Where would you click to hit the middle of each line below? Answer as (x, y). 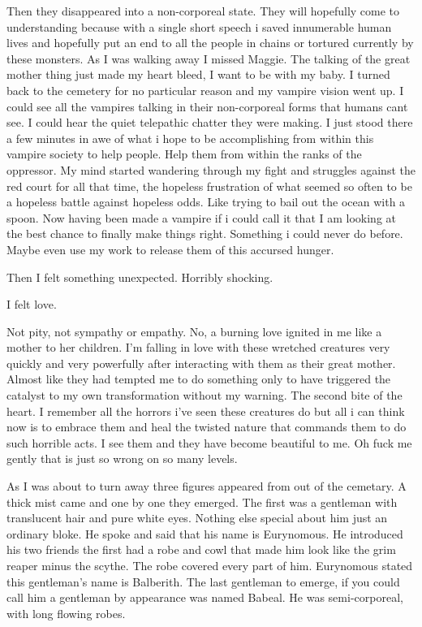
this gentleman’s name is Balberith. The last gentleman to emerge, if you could (203, 581)
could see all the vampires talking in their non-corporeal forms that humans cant (207, 106)
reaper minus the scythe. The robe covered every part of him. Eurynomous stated (210, 565)
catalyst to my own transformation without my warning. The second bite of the (205, 395)
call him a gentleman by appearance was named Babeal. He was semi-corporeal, (205, 597)
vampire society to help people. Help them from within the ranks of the (184, 154)
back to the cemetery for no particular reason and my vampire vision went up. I (205, 90)
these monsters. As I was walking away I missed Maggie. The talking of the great (209, 58)
